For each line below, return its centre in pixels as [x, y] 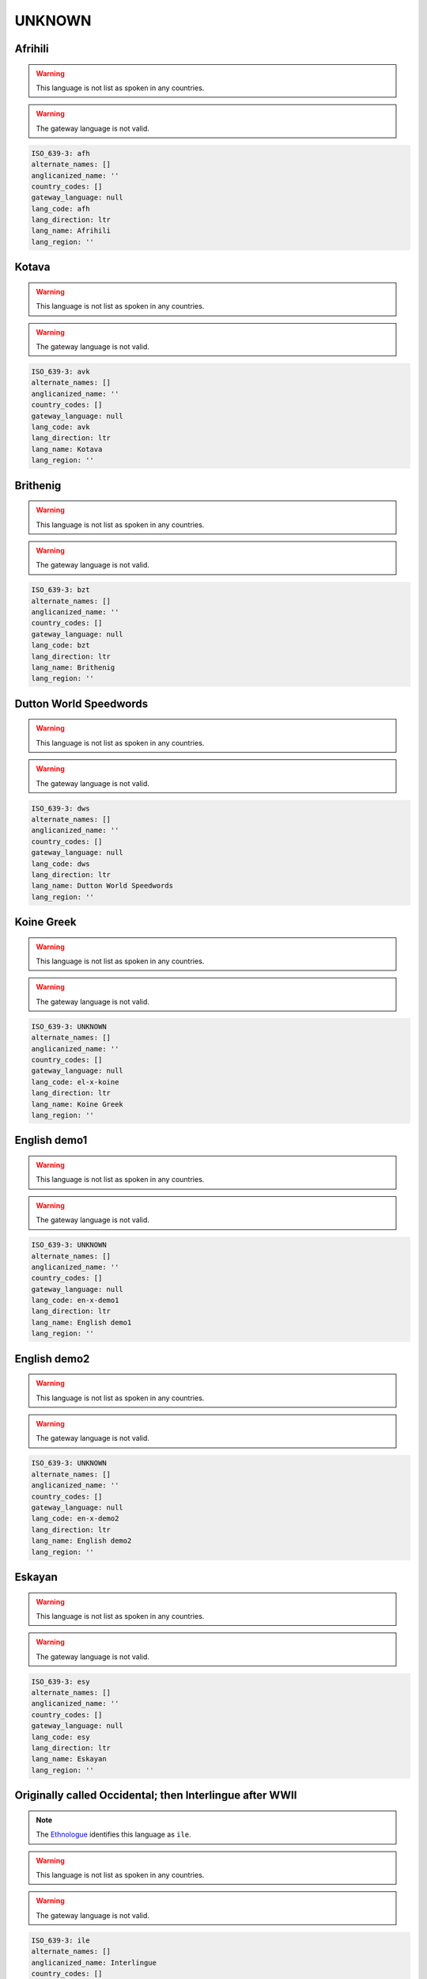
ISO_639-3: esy [60, 1681]
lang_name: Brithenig [73, 668]
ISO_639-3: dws [60, 808]
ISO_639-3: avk [60, 372]
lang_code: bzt [60, 646]
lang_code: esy [60, 1737]
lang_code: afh [60, 209]
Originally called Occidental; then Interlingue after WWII [156, 1796]
